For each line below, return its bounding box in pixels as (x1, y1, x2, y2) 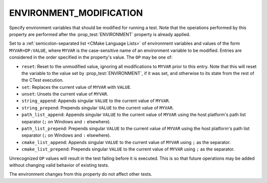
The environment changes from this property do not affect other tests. (9, 171, 153, 177)
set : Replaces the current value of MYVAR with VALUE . (21, 84, 132, 90)
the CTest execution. (21, 77, 64, 83)
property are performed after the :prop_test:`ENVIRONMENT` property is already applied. (9, 31, 190, 37)
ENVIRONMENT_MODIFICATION (9, 7, 143, 18)
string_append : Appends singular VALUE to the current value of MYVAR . (21, 98, 170, 104)
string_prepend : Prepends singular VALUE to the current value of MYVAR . (21, 105, 174, 110)
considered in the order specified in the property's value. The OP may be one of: (9, 54, 173, 60)
